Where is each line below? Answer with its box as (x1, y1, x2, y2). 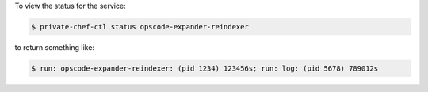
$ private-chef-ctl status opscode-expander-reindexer (31, 22, 249, 31)
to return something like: (14, 42, 95, 52)
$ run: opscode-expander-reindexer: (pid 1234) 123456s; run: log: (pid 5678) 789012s (31, 63, 379, 73)
